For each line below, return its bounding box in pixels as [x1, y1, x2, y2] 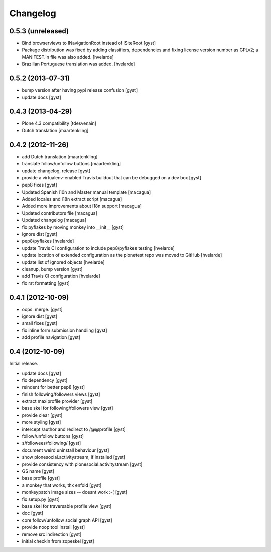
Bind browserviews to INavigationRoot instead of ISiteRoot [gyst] [22, 40, 156, 46]
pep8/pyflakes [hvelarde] [22, 238, 74, 244]
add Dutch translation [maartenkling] [22, 153, 98, 160]
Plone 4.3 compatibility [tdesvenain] [22, 120, 96, 126]
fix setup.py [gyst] [22, 496, 60, 502]
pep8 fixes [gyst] [22, 182, 57, 188]
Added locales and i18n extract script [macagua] [22, 196, 122, 202]
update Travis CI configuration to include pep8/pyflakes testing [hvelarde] [22, 245, 175, 251]
